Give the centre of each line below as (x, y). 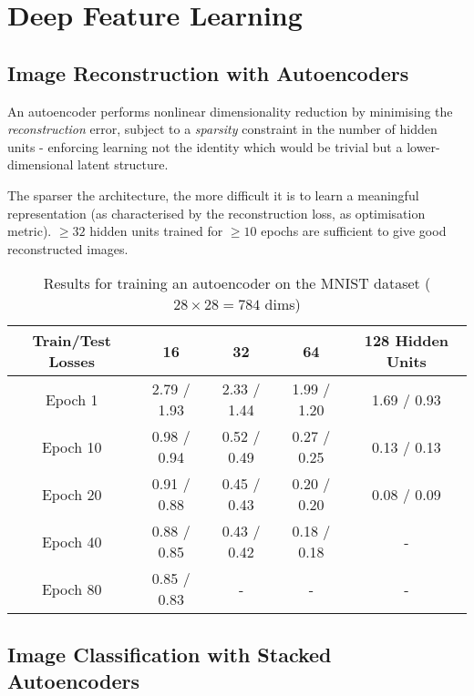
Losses (72, 362)
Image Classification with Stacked (170, 654)
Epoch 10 (72, 446)
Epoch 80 (72, 589)
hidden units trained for (156, 231)
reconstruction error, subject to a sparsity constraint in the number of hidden (222, 129)
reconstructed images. (68, 248)
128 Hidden (407, 341)
